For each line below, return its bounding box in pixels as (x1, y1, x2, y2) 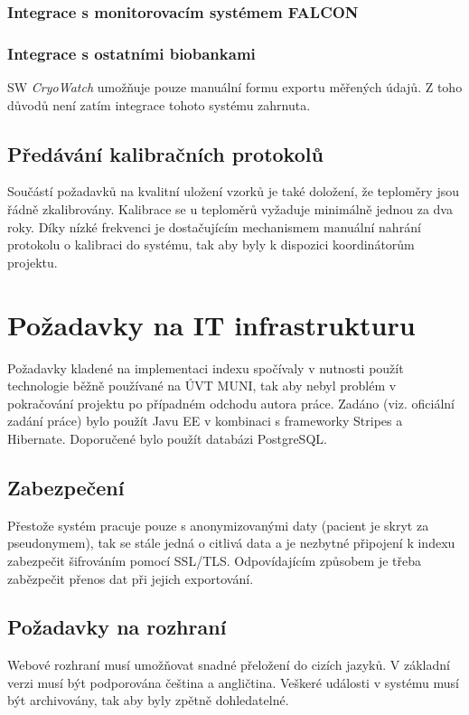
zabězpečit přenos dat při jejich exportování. (7, 569, 254, 588)
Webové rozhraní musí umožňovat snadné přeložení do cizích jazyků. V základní (7, 655, 450, 674)
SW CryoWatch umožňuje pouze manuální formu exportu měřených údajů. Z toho (7, 78, 463, 97)
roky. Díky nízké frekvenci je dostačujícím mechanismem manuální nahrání (7, 217, 421, 236)
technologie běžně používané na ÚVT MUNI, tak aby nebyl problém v (7, 376, 397, 395)
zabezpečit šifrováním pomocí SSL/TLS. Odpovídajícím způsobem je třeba (7, 550, 421, 569)
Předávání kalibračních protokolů (7, 139, 324, 167)
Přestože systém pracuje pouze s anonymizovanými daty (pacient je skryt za (7, 515, 429, 534)
